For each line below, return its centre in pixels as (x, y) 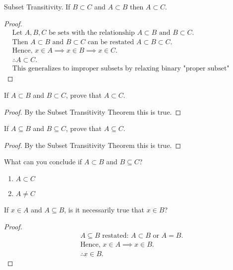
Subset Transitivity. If (37, 6)
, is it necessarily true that (104, 209)
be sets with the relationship (92, 33)
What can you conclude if (43, 162)
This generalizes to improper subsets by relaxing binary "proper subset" (121, 69)
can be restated (111, 42)
